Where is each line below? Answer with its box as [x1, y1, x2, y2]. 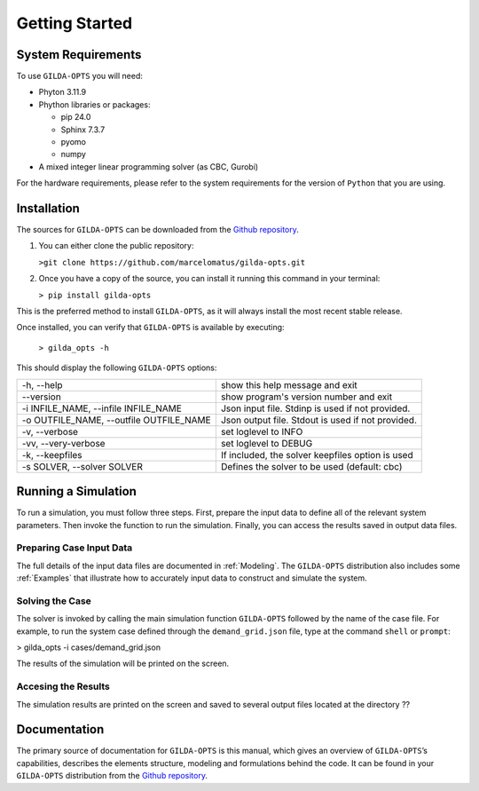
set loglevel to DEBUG [220, 437, 313, 449]
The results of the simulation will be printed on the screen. [16, 658, 230, 669]
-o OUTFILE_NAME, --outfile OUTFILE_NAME [21, 414, 212, 426]
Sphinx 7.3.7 [60, 124, 106, 135]
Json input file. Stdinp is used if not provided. [220, 402, 411, 415]
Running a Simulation [16, 484, 137, 499]
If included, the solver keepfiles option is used [220, 448, 413, 461]
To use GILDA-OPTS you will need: [16, 71, 144, 82]
